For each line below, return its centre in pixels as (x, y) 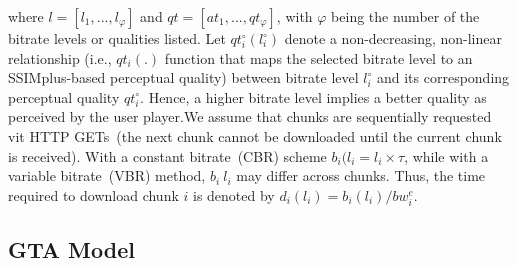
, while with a (446, 155)
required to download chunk (93, 194)
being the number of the (405, 16)
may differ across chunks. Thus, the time (361, 175)
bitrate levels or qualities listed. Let (117, 38)
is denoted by (234, 194)
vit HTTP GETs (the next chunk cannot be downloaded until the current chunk (255, 135)
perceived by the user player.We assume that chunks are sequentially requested (250, 116)
